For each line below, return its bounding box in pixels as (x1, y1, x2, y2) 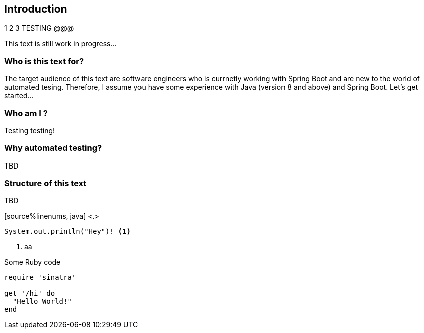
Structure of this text (4, 178, 87, 189)
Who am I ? (4, 108, 48, 118)
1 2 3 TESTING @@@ (4, 24, 74, 33)
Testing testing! (4, 126, 55, 135)
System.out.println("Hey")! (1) (4, 227, 131, 236)
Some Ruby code (4, 258, 61, 267)
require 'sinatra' (4, 273, 76, 282)
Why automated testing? (4, 143, 102, 153)
